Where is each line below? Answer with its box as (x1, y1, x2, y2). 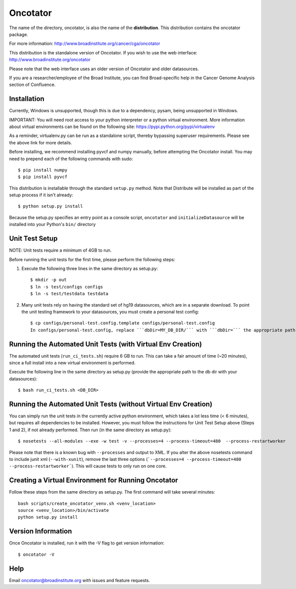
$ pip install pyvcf (18, 174, 68, 180)
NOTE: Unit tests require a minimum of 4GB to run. (9, 247, 112, 253)
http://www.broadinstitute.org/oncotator (9, 57, 91, 63)
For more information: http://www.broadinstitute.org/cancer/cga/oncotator (9, 41, 160, 46)
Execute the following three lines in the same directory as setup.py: (21, 265, 158, 272)
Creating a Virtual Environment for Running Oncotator (9, 476, 179, 485)
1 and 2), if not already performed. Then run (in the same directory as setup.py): (9, 427, 172, 433)
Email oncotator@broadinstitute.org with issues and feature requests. (9, 577, 150, 583)
